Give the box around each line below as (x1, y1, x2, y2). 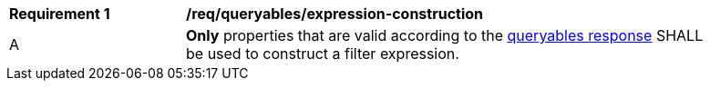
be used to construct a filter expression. (186, 44, 459, 63)
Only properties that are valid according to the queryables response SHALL (186, 26, 704, 44)
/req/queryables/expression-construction (186, 5, 484, 23)
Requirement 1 (9, 5, 110, 23)
